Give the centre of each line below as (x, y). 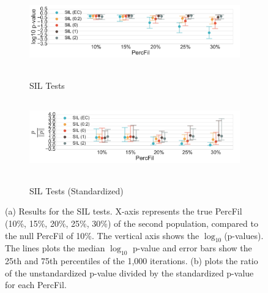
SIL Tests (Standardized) (76, 190)
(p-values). (244, 235)
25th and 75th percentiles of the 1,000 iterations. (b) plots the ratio (132, 261)
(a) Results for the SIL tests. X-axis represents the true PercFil (124, 211)
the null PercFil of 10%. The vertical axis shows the (102, 235)
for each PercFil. (36, 285)
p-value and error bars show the (192, 248)
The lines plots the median (55, 248)
